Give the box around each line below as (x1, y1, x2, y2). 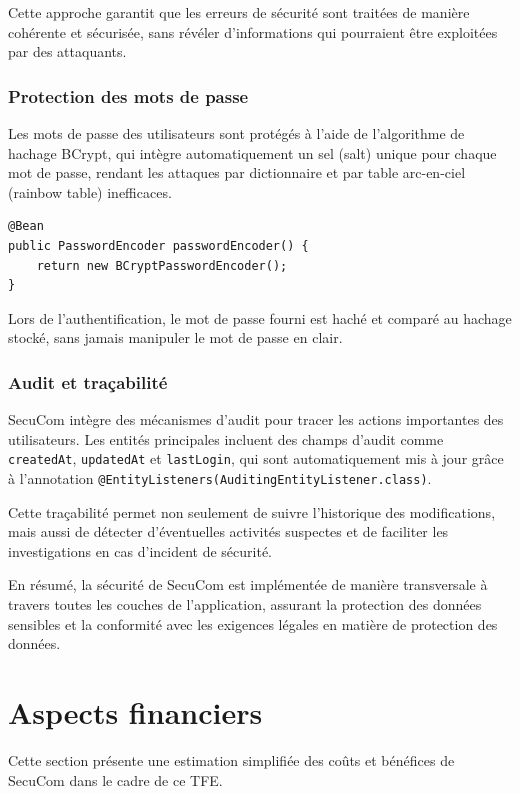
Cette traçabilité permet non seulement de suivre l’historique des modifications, (8, 501, 496, 522)
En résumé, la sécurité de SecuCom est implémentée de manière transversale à (8, 574, 488, 595)
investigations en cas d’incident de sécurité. (8, 540, 272, 561)
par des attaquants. (8, 41, 127, 62)
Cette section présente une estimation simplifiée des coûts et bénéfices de (8, 749, 455, 770)
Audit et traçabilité (8, 369, 168, 394)
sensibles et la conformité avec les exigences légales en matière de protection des (8, 613, 498, 634)
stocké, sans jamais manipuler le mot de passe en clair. (8, 327, 343, 348)
